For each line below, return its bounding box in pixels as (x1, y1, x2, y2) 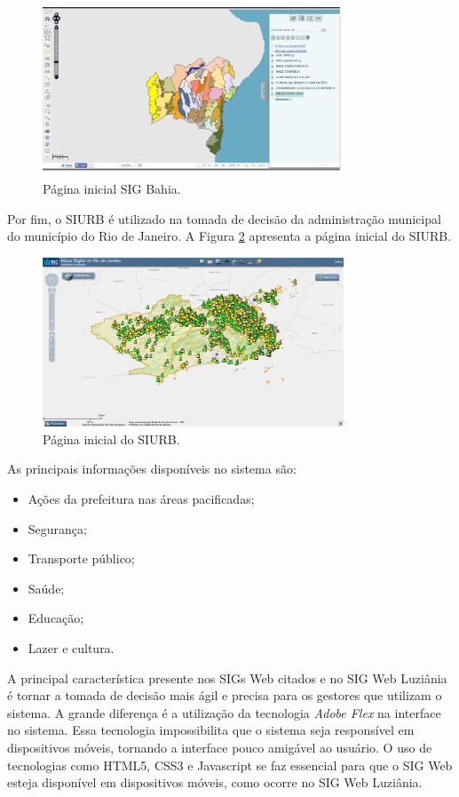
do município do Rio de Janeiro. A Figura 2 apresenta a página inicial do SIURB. (7, 227, 452, 245)
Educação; (28, 609, 84, 627)
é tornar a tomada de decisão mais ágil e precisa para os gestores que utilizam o (7, 686, 442, 705)
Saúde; (28, 578, 65, 597)
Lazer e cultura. (28, 639, 115, 658)
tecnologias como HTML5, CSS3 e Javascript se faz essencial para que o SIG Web (7, 755, 453, 774)
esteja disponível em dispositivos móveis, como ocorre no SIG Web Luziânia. (7, 773, 423, 792)
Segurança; (28, 519, 87, 538)
